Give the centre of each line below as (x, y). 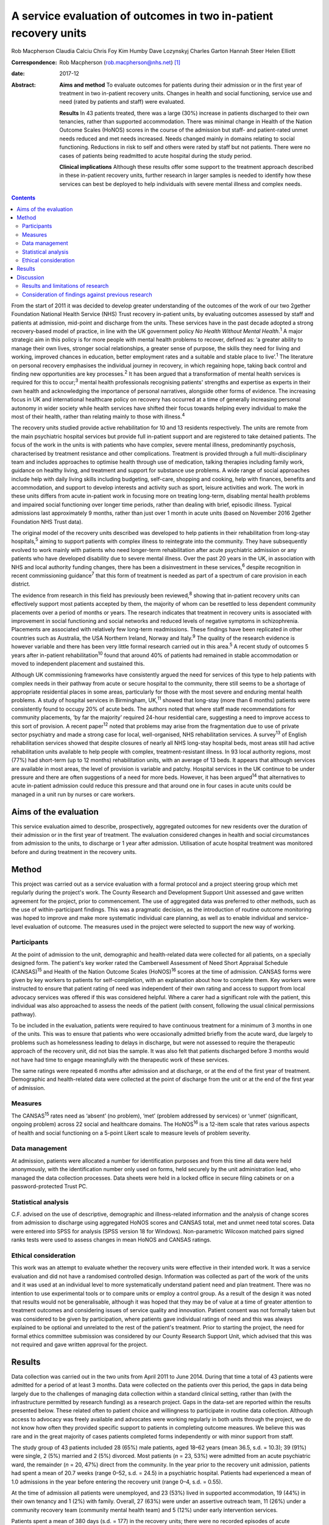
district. (21, 584)
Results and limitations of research (65, 286)
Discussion (30, 277)
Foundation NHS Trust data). (47, 522)
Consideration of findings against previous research (87, 294)
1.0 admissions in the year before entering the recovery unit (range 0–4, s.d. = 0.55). (117, 1482)
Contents (23, 198)
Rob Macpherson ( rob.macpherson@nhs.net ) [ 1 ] (120, 62)
